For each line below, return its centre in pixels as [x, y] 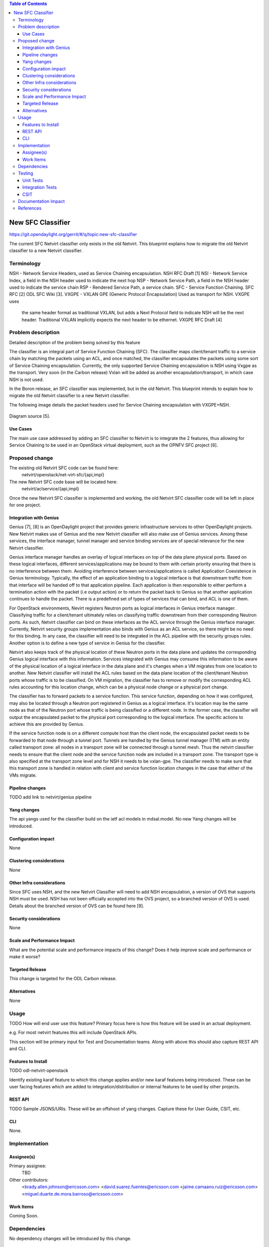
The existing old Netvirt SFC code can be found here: [64, 468]
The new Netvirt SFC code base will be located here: [64, 482]
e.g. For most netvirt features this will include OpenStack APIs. [73, 1033]
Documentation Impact [41, 201]
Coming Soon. [24, 1216]
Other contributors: [29, 1180]
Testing [26, 173]
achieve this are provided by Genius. [47, 724]
